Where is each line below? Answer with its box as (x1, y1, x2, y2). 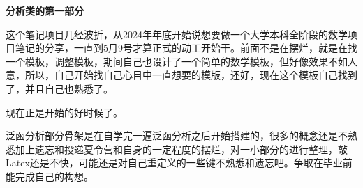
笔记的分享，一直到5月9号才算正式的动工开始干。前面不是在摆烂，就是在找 (15, 40, 357, 55)
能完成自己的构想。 (6, 169, 94, 183)
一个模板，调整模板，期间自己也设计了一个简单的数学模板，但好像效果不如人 (6, 54, 357, 68)
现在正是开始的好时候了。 (6, 104, 123, 119)
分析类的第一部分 (6, 3, 84, 17)
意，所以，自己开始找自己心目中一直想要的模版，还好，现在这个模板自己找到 (6, 68, 357, 82)
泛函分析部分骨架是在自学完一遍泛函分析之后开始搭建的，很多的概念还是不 (6, 128, 348, 143)
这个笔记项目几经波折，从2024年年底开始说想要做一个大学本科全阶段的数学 (6, 26, 348, 41)
